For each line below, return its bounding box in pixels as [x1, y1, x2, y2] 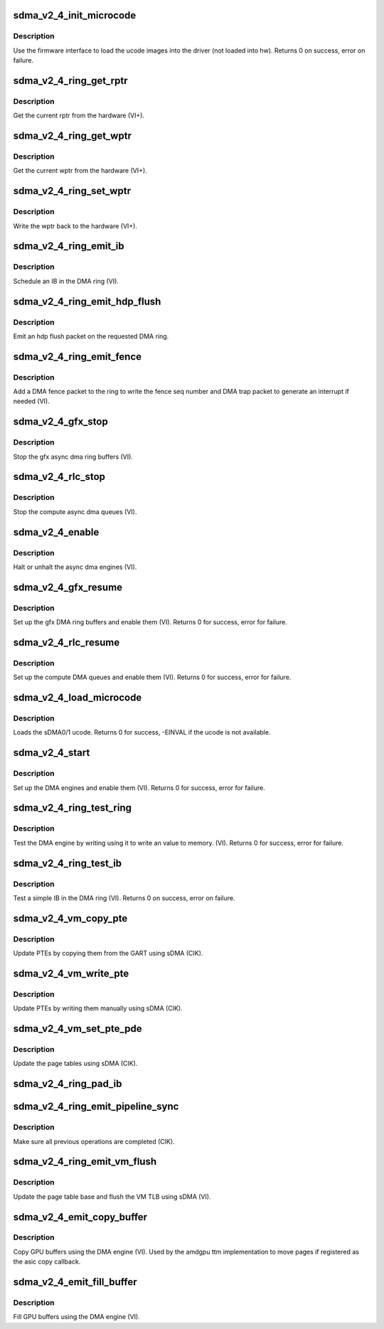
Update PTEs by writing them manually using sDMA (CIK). [13, 1004, 183, 1013]
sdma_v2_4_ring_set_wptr [13, 185, 132, 197]
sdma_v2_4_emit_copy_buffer [13, 1211, 148, 1223]
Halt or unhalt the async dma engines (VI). [13, 562, 137, 571]
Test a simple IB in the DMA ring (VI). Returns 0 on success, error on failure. [13, 893, 235, 902]
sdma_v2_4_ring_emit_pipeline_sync [13, 1101, 179, 1113]
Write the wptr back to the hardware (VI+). [13, 221, 138, 230]
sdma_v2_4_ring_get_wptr [13, 130, 132, 142]
